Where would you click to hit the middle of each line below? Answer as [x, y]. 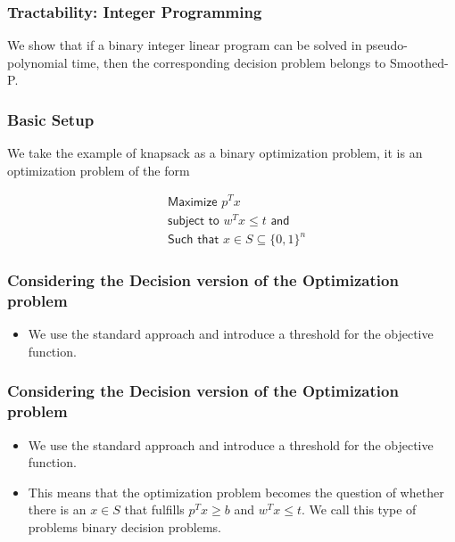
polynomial [37, 62]
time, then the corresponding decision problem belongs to [229, 62]
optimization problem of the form [99, 170]
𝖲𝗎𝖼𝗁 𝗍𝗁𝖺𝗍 [194, 240]
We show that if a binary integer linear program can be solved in [185, 45]
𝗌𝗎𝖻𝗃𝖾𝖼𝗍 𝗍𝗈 [194, 221]
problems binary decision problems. [124, 527]
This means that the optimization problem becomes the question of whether [236, 492]
